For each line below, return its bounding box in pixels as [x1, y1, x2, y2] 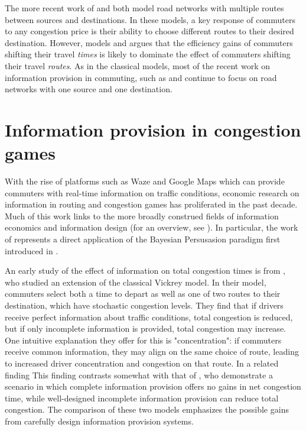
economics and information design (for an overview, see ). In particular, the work [5, 221, 298, 234]
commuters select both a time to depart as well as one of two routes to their [5, 287, 281, 300]
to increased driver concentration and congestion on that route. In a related [5, 357, 279, 369]
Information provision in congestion [5, 117, 301, 141]
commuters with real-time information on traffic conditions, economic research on [5, 186, 300, 199]
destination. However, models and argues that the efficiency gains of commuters [5, 36, 293, 48]
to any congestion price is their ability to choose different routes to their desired [5, 25, 294, 37]
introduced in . [5, 244, 58, 257]
